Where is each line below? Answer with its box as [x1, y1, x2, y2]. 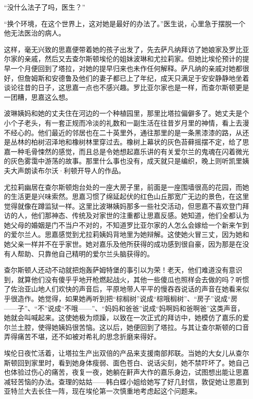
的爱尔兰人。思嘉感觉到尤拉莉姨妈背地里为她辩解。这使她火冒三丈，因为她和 [4, 229, 249, 239]
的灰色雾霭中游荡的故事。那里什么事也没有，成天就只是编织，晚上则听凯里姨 [4, 156, 249, 166]
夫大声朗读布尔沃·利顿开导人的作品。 [4, 165, 125, 175]
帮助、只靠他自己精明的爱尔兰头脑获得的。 [17, 248, 154, 258]
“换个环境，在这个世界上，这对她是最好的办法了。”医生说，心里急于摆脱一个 [4, 18, 246, 28]
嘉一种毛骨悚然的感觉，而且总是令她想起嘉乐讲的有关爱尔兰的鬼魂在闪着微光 [4, 146, 249, 156]
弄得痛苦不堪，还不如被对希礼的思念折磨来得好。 [4, 331, 161, 342]
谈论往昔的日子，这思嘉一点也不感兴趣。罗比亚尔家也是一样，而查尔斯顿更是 [4, 82, 249, 92]
